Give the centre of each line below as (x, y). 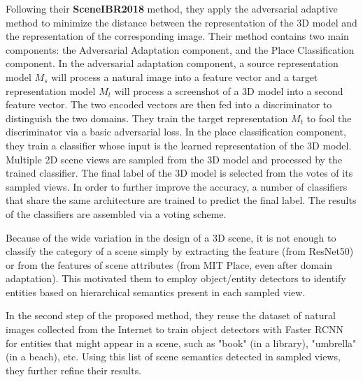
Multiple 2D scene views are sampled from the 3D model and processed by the (174, 159)
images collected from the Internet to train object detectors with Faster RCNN (175, 329)
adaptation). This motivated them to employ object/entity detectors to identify (176, 278)
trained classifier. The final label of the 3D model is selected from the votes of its (179, 173)
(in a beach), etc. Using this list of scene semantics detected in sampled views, (173, 357)
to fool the (329, 118)
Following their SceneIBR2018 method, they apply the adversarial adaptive (172, 8)
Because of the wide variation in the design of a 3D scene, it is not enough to (171, 237)
